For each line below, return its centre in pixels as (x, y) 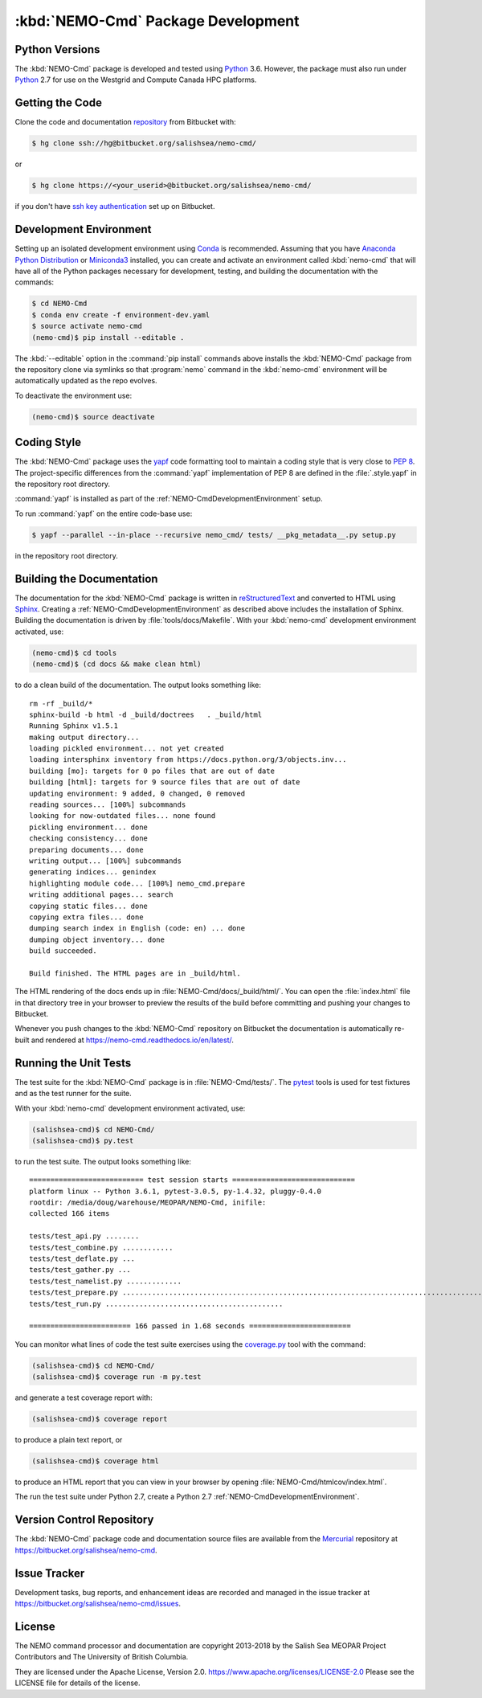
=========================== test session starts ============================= (192, 1180)
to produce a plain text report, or (69, 1440)
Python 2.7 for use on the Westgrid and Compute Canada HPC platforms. (136, 80)
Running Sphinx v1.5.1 (74, 726)
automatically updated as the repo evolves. (86, 381)
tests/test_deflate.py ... (82, 1259)
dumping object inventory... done (97, 939)
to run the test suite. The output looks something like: (103, 1161)
